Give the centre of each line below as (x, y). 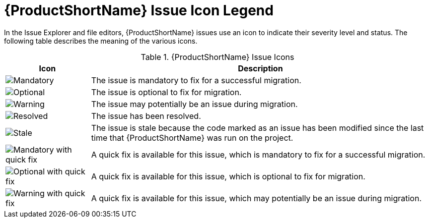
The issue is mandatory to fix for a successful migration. (196, 80)
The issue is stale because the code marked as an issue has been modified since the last (257, 128)
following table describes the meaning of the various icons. (101, 41)
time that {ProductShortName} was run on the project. (192, 138)
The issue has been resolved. (146, 116)
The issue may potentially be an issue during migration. (194, 104)
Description (260, 68)
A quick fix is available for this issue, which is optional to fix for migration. (228, 176)
